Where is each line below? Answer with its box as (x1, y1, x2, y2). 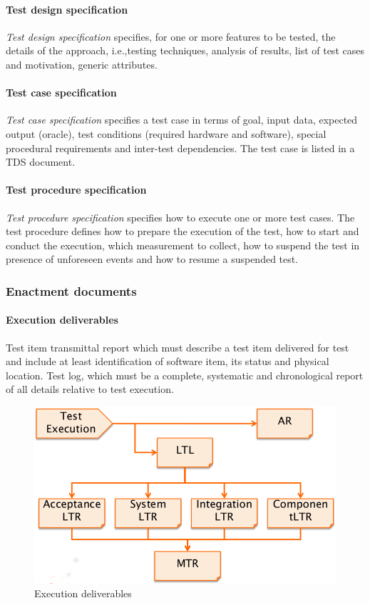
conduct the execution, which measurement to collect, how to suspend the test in (6, 237, 360, 252)
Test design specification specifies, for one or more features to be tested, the (6, 29, 336, 44)
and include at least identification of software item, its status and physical (6, 354, 329, 369)
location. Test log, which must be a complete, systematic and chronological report (6, 367, 364, 382)
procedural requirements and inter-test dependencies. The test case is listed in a (6, 140, 355, 155)
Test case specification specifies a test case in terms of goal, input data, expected (6, 112, 358, 127)
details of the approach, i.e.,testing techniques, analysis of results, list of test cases (6, 43, 364, 58)
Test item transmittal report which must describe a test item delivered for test (6, 339, 349, 354)
